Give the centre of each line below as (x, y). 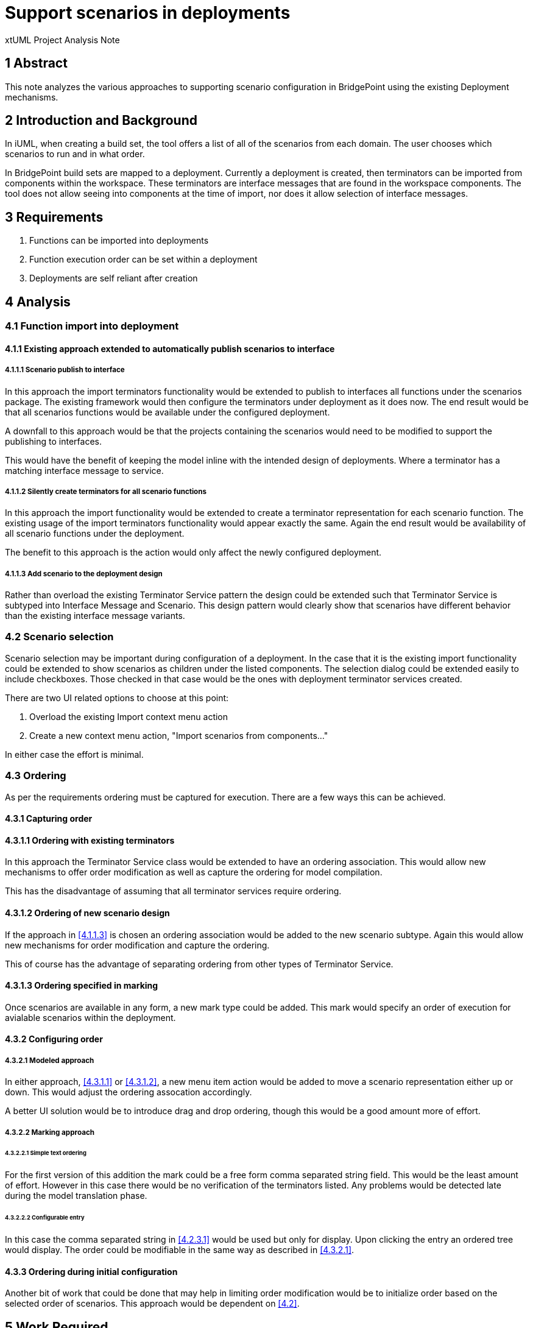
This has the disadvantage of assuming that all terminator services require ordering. (173, 891)
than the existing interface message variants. (95, 616)
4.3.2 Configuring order (54, 1039)
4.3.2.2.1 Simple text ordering (46, 1153)
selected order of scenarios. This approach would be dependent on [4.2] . (152, 1304)
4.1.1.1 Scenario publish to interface (65, 370)
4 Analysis (38, 302)
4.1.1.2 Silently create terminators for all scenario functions (106, 491)
